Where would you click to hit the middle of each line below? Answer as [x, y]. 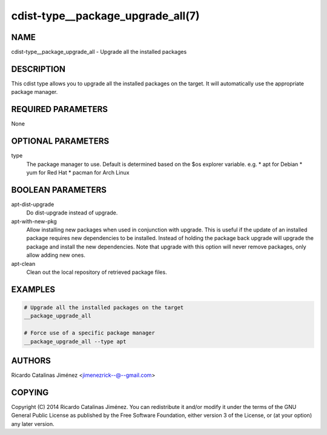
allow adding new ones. [56, 255]
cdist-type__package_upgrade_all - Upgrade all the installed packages [99, 52]
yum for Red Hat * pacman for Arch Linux [78, 172]
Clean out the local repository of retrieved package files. [97, 272]
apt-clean [23, 264]
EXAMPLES [33, 289]
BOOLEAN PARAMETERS [59, 190]
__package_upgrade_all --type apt [75, 341]
